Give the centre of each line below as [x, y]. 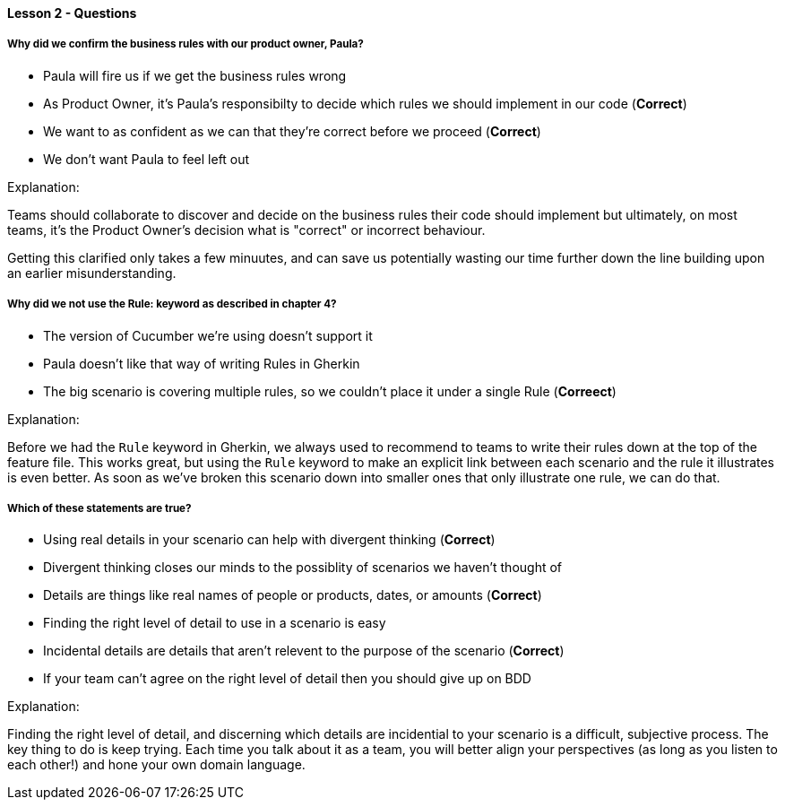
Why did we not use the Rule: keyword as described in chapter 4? [172, 304]
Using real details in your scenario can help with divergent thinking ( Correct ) [269, 540]
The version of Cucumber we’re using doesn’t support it [208, 335]
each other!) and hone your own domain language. [156, 765]
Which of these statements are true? [99, 508]
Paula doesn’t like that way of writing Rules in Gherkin [202, 363]
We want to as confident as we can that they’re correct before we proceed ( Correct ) [292, 131]
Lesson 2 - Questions [72, 13]
